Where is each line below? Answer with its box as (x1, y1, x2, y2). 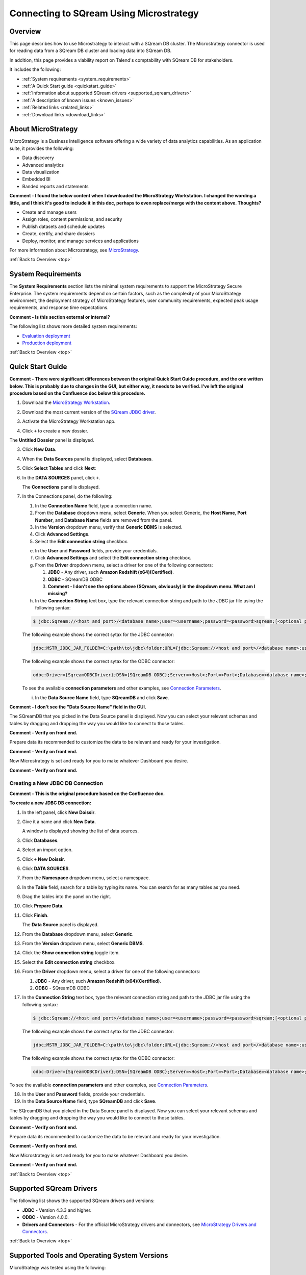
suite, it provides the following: (9, 145, 74, 151)
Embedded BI (22, 176, 51, 182)
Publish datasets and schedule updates (22, 223, 105, 229)
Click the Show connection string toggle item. (22, 950, 120, 956)
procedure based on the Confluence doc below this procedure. (9, 390, 145, 396)
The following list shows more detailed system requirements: (9, 323, 137, 329)
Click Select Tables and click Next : (22, 465, 96, 471)
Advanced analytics (22, 162, 64, 168)
